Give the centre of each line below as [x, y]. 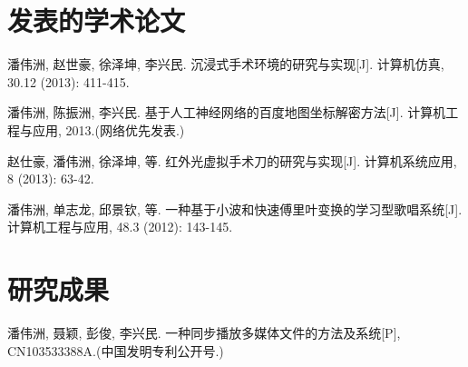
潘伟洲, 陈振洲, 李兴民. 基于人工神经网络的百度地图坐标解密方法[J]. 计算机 [227, 112]
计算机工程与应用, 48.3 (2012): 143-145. [120, 227]
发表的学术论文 [97, 20]
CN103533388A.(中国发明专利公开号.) [116, 350]
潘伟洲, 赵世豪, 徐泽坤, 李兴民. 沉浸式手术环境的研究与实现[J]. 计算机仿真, [226, 64]
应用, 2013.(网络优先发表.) [108, 129]
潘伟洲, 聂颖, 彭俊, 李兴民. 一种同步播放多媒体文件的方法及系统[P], [204, 332]
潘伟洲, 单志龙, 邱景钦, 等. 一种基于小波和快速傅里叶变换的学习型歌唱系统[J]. [235, 208]
